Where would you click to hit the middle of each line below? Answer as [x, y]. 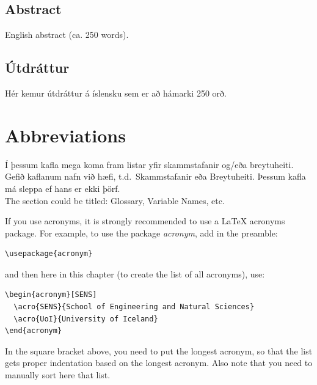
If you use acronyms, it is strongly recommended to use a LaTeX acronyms [145, 221]
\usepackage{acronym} [49, 254]
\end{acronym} [34, 331]
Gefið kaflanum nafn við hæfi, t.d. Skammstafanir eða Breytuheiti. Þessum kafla [155, 176]
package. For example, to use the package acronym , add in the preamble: [141, 233]
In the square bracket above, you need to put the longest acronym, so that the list [159, 350]
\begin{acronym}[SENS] [51, 295]
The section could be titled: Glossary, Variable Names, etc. [115, 200]
